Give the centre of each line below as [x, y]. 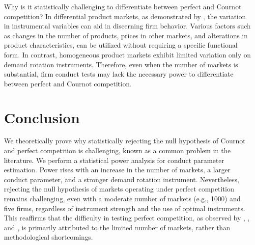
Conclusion [42, 117]
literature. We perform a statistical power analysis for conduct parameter [114, 160]
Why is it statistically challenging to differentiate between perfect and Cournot [123, 6]
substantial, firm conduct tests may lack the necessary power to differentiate [119, 74]
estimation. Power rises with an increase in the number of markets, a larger [117, 170]
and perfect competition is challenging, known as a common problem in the [117, 150]
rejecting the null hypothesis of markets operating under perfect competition [119, 189]
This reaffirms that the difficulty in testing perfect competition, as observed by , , [127, 218]
